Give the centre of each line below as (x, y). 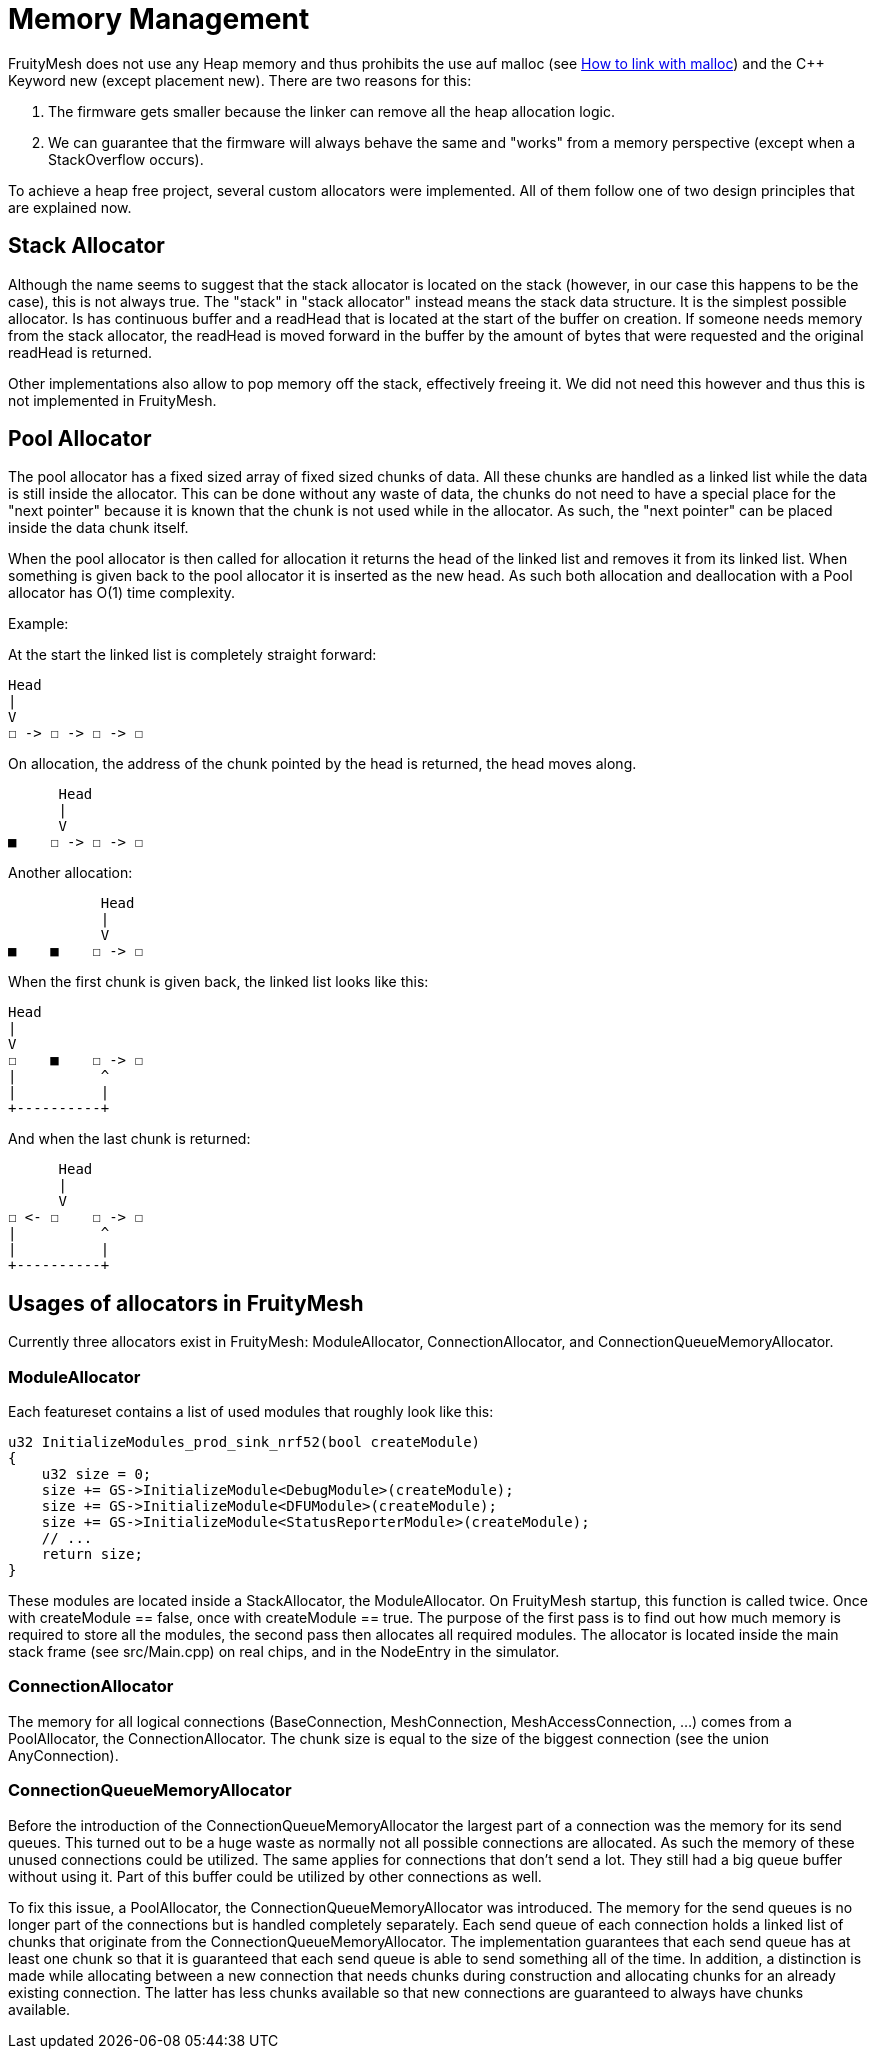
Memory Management (159, 19)
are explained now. (70, 207)
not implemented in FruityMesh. (112, 400)
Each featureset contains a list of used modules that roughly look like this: (251, 1412)
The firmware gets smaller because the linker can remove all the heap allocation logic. (331, 111)
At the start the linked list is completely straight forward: (192, 655)
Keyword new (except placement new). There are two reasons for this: (240, 80)
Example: (38, 624)
